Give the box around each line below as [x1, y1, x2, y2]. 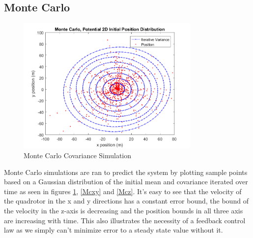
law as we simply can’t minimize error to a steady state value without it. [4, 225, 223, 235]
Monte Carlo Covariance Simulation [24, 150, 132, 161]
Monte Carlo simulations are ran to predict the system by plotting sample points [4, 167, 248, 177]
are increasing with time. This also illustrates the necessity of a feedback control [4, 215, 246, 225]
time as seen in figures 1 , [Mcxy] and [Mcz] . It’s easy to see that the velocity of [4, 186, 242, 196]
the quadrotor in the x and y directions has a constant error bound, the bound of [4, 196, 249, 206]
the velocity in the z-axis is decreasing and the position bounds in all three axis [4, 205, 243, 216]
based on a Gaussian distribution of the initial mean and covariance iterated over [4, 176, 248, 187]
